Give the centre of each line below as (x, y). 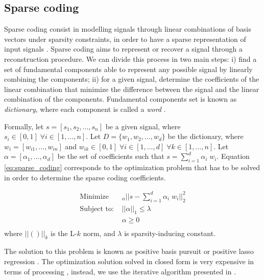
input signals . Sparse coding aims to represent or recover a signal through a (124, 49)
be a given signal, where (143, 126)
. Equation (233, 156)
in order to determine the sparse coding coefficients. (85, 177)
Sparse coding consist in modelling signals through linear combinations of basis (128, 29)
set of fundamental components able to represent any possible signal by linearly (128, 69)
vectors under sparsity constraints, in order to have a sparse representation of (125, 39)
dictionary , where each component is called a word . (85, 109)
